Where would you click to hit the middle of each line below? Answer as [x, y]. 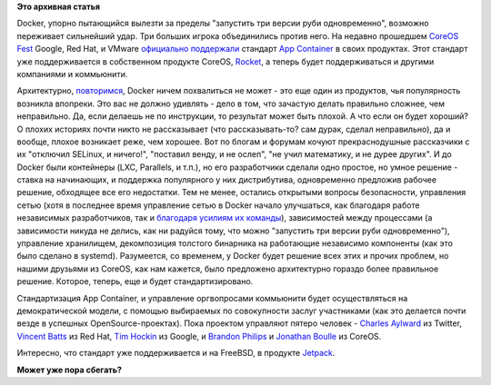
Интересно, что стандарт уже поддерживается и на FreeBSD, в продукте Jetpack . [176, 353]
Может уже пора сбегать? [70, 370]
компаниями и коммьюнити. [72, 74]
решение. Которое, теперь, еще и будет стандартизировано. [135, 281]
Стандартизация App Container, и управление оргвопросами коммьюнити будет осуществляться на [212, 298]
